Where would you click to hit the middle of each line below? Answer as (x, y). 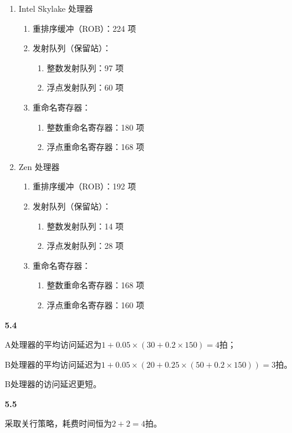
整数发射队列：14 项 (85, 226)
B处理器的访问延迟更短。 (53, 384)
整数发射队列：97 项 (85, 67)
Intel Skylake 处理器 (56, 8)
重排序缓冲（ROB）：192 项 (84, 186)
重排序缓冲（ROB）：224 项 (84, 28)
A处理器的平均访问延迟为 (53, 344)
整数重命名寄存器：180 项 (96, 127)
